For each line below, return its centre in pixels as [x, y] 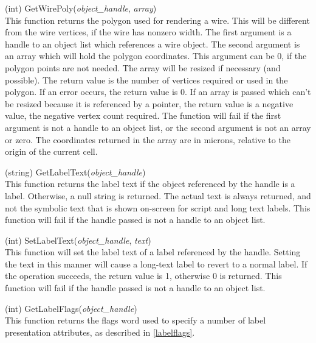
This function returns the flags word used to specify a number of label [136, 320]
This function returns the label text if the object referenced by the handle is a [150, 184]
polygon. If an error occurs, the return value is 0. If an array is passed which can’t [158, 92]
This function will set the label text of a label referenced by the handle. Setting [153, 252]
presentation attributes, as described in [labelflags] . [100, 332]
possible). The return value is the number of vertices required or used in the [146, 80]
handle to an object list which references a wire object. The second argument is [153, 44]
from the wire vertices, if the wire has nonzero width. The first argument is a [148, 32]
